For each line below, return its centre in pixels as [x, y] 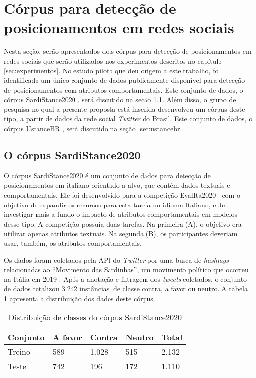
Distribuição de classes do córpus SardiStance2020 [95, 317]
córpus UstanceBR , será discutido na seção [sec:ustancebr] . [94, 128]
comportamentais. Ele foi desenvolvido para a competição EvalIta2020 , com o [122, 195]
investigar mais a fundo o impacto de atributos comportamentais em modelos [121, 214]
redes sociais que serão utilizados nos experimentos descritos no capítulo [113, 60]
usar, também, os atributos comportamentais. [73, 243]
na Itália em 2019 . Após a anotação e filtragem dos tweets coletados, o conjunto [126, 279]
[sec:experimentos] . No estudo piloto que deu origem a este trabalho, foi [112, 70]
